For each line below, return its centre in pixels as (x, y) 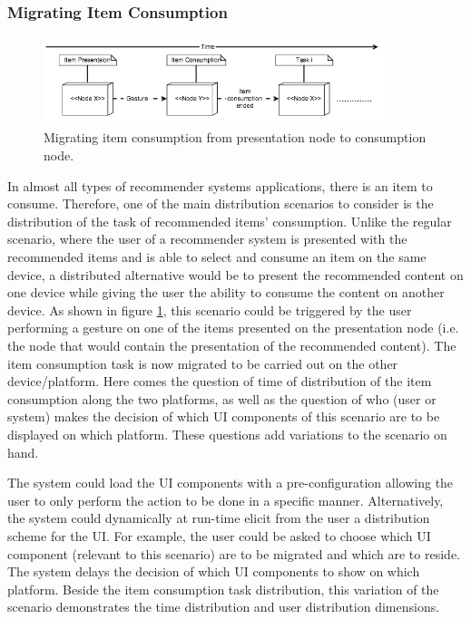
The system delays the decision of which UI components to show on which (214, 571)
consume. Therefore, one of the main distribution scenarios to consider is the (221, 203)
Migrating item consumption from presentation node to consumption (235, 137)
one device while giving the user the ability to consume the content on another (226, 292)
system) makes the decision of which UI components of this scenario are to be (224, 416)
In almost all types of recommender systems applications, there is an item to (220, 185)
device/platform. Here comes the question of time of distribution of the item (220, 381)
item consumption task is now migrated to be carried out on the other (203, 363)
